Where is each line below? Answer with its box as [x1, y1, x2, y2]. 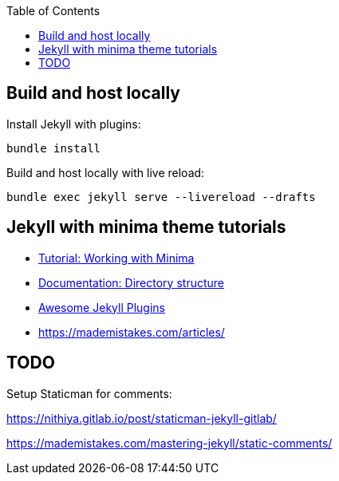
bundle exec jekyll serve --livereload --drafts [6, 190, 316, 203]
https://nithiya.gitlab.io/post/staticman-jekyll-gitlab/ [6, 411, 277, 425]
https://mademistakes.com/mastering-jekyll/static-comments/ [6, 436, 333, 450]
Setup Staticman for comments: [6, 386, 172, 400]
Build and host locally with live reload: [6, 165, 205, 179]
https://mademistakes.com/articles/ [38, 325, 225, 339]
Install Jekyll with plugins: [6, 116, 141, 131]
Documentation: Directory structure [38, 275, 224, 290]
